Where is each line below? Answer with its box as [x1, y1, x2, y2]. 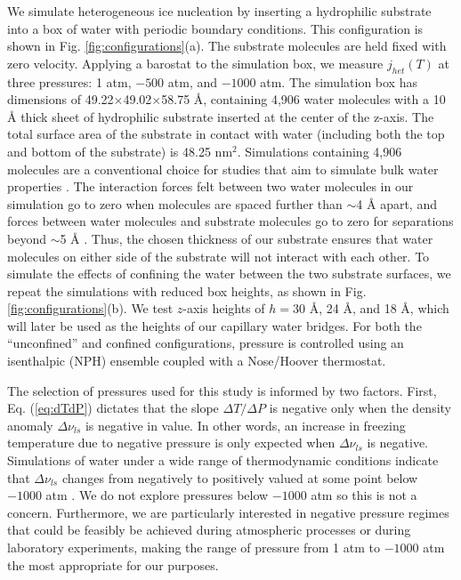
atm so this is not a [311, 486, 417, 504]
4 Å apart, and [356, 194, 437, 213]
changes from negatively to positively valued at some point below [61, 468, 418, 487]
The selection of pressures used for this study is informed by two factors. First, [7, 381, 437, 399]
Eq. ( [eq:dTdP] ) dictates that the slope [7, 399, 219, 417]
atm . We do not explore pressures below [45, 486, 269, 504]
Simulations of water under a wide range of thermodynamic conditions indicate [7, 451, 439, 470]
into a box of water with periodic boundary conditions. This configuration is [7, 19, 424, 37]
